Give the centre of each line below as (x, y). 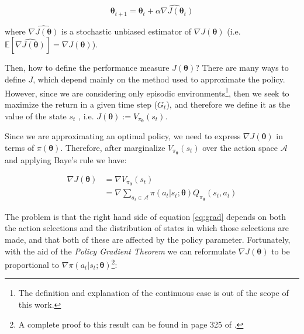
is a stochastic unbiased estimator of (127, 31)
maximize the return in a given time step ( (81, 104)
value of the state (36, 116)
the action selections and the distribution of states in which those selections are (147, 228)
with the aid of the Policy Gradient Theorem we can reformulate (120, 251)
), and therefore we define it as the (228, 104)
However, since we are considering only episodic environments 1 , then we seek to (147, 92)
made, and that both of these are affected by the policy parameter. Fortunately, (148, 239)
